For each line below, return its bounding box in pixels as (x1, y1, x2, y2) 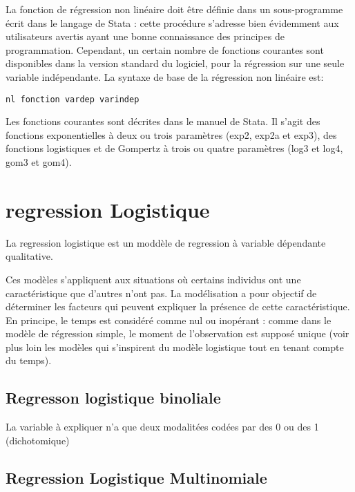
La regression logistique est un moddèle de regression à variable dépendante (6, 235, 326, 249)
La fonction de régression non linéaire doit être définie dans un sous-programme (6, 2, 343, 16)
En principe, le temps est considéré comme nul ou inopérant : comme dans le (6, 312, 332, 327)
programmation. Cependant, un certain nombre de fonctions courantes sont (6, 42, 324, 57)
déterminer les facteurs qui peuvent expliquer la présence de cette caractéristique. (6, 299, 350, 314)
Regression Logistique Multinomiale (6, 466, 267, 488)
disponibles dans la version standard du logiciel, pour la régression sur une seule (6, 56, 345, 70)
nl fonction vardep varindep (6, 94, 140, 104)
